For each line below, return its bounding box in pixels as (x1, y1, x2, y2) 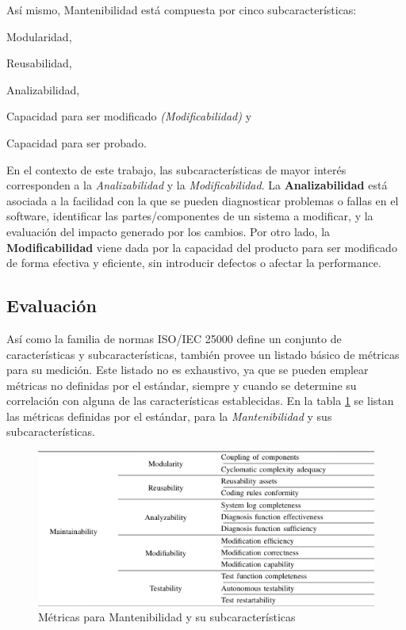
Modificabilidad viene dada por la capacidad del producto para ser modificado (6, 239, 397, 255)
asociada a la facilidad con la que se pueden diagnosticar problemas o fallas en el (6, 192, 399, 208)
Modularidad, (6, 28, 72, 44)
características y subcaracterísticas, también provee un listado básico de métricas (6, 346, 400, 362)
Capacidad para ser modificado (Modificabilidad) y (6, 108, 252, 124)
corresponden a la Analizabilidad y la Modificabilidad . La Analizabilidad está (6, 177, 388, 193)
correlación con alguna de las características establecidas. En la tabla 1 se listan (6, 392, 394, 409)
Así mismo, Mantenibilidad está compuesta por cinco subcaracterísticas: (6, 2, 357, 17)
